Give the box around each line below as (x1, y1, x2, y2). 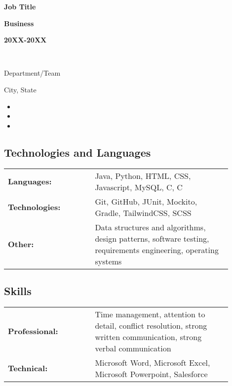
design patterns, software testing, (95, 232, 209, 244)
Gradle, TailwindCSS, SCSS (95, 207, 192, 218)
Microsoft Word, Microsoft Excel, (95, 356, 210, 368)
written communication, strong (95, 331, 202, 343)
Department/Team (4, 68, 61, 78)
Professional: (8, 325, 58, 337)
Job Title (4, 1, 36, 11)
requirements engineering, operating (95, 244, 219, 256)
